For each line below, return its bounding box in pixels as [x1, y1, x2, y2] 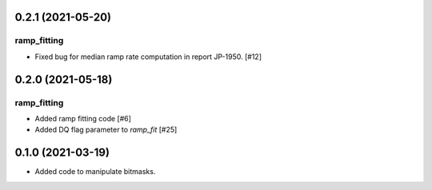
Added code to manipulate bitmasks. [34, 167, 156, 176]
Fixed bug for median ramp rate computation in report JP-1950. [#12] [34, 52, 262, 61]
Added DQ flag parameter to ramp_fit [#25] [34, 125, 178, 135]
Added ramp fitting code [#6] [34, 113, 132, 123]
